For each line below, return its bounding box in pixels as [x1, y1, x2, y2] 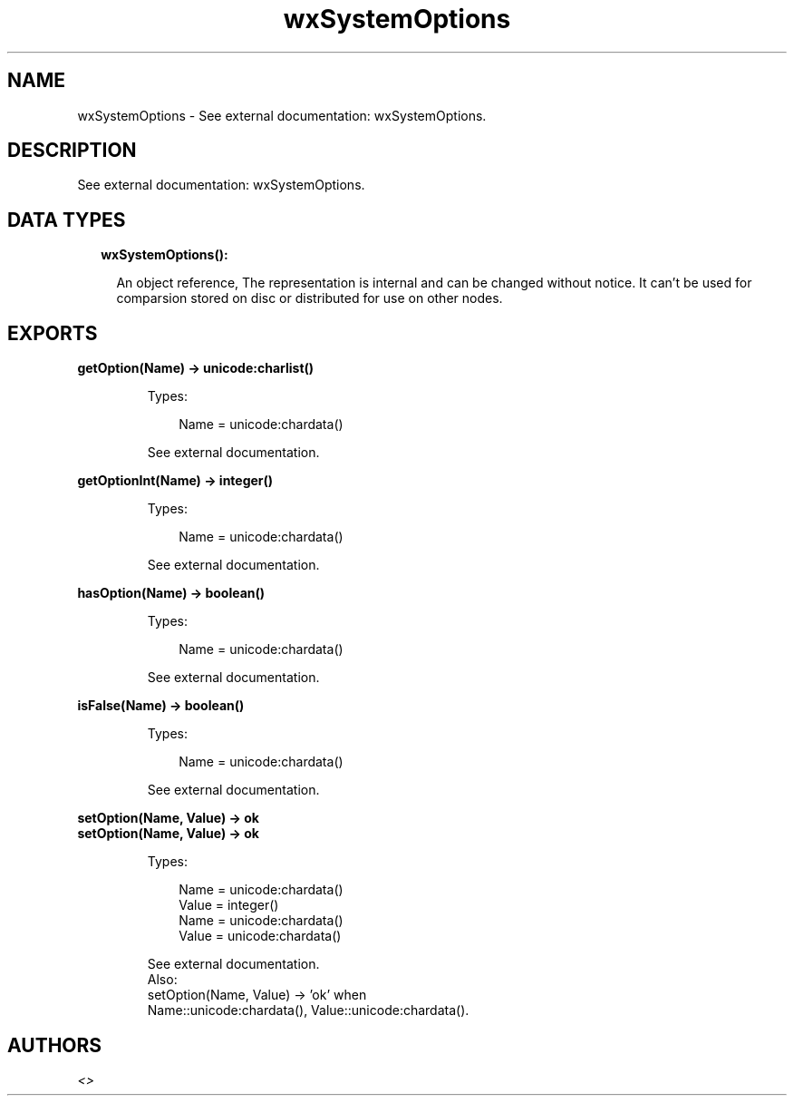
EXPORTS [7, 321, 98, 345]
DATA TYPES [7, 208, 126, 231]
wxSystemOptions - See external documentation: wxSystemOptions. [77, 107, 487, 123]
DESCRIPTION [7, 139, 137, 162]
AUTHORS [7, 1033, 102, 1057]
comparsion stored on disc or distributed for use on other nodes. [116, 290, 503, 307]
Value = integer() [179, 897, 279, 913]
